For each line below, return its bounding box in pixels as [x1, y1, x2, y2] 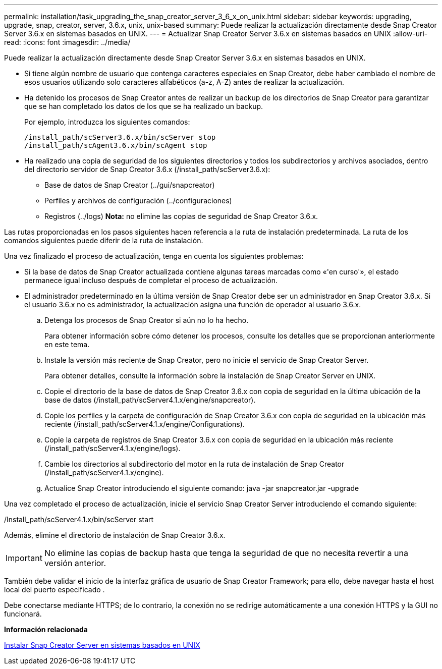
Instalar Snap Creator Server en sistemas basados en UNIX [4, 641, 200, 649]
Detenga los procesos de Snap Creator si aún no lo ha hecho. [44, 316, 249, 324]
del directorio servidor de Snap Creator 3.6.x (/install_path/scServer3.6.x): [24, 165, 270, 174]
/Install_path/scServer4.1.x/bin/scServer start [4, 515, 154, 524]
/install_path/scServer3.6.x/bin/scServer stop [24, 133, 216, 141]
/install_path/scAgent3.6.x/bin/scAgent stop [24, 141, 207, 149]
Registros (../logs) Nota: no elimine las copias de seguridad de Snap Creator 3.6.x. [44, 212, 318, 220]
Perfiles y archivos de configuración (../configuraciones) [44, 196, 232, 205]
